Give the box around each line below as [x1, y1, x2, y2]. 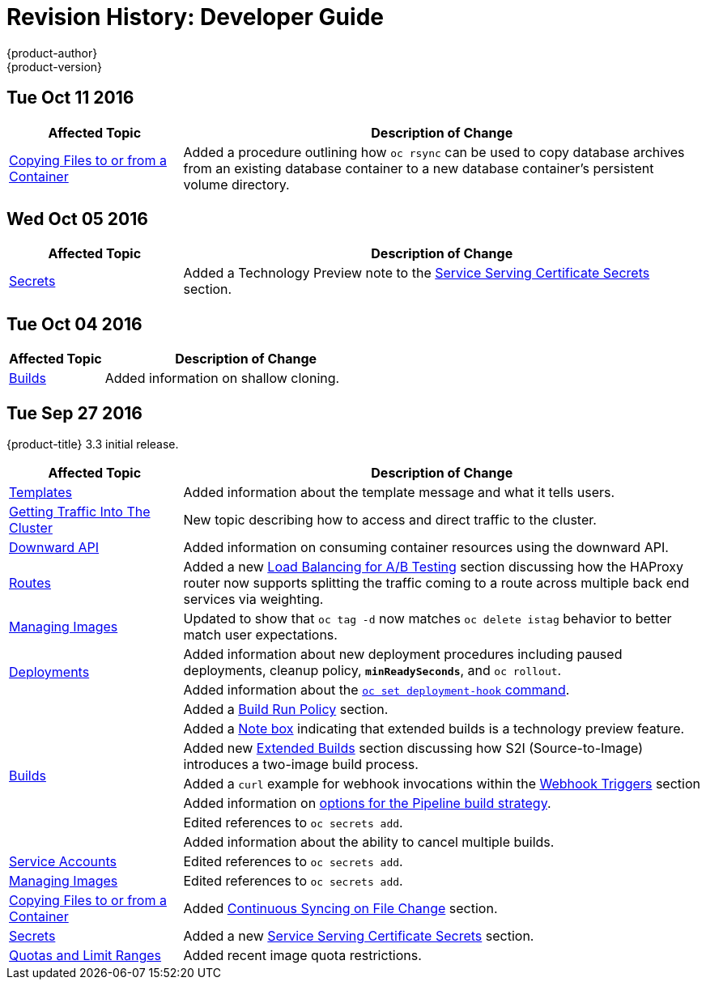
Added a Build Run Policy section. [183, 701, 389, 718]
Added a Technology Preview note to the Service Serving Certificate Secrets [183, 265, 650, 282]
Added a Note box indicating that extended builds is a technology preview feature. [183, 720, 685, 737]
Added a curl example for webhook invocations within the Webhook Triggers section [183, 776, 700, 793]
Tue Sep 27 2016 [6, 402, 142, 423]
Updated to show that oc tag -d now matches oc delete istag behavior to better [183, 610, 672, 627]
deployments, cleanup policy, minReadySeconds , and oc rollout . [183, 662, 562, 679]
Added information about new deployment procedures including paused [183, 646, 623, 663]
